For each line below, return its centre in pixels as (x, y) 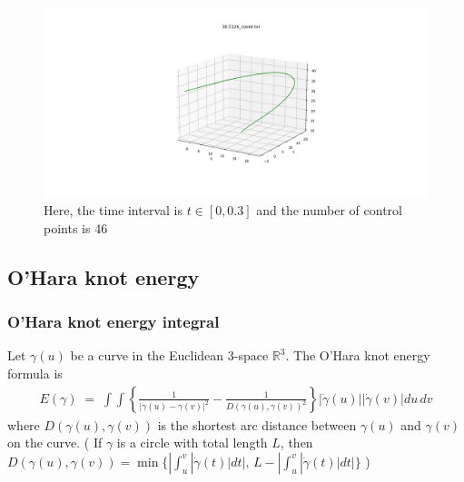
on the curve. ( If (55, 443)
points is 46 (76, 227)
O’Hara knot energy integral (114, 321)
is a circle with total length (192, 443)
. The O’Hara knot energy (358, 355)
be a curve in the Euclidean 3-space (169, 355)
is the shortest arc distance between (257, 424)
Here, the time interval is (113, 210)
